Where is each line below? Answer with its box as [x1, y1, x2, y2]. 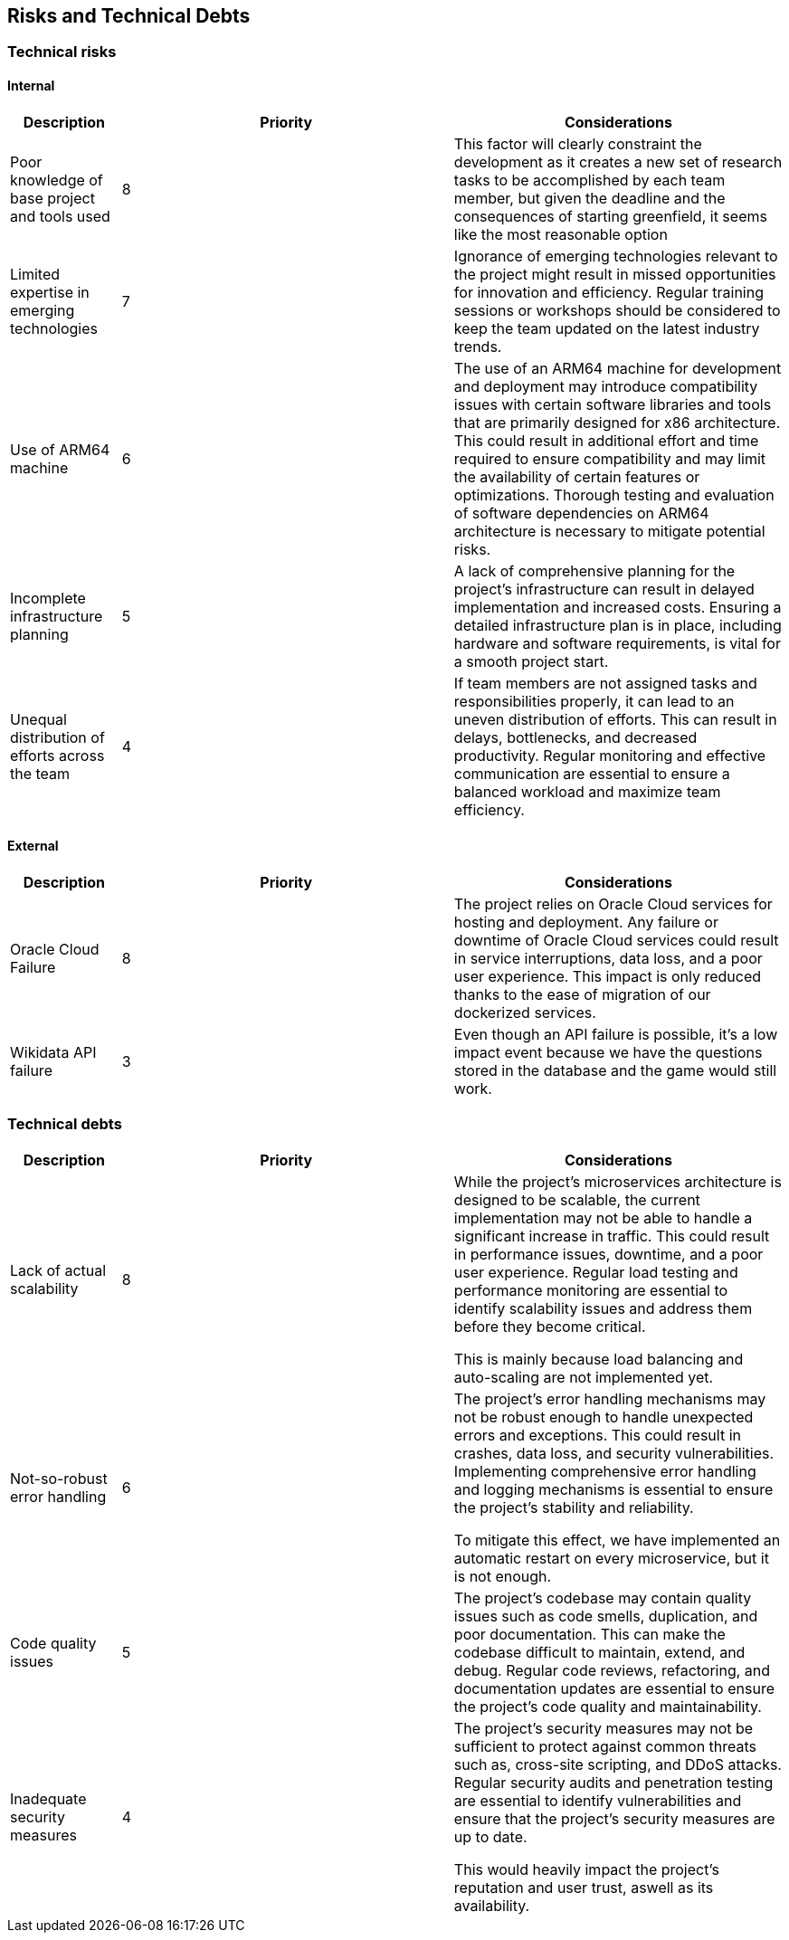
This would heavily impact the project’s [453, 1859, 719, 1878]
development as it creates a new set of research [453, 152, 783, 171]
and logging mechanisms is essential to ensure [453, 1479, 774, 1498]
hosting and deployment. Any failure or [453, 912, 718, 931]
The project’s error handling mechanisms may [453, 1389, 766, 1408]
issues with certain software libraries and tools [453, 395, 772, 414]
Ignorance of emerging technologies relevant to [453, 246, 778, 265]
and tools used [10, 206, 110, 225]
